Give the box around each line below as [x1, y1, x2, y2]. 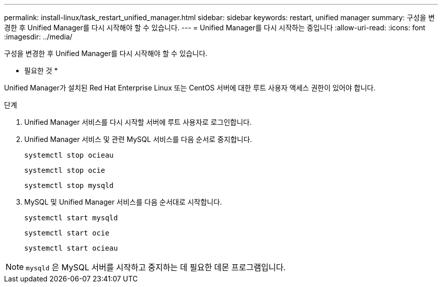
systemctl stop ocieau [24, 151, 114, 159]
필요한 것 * [24, 66, 58, 75]
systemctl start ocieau [24, 244, 118, 252]
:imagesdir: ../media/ [4, 32, 73, 41]
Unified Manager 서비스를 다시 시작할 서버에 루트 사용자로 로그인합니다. [24, 118, 252, 126]
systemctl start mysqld [24, 214, 118, 222]
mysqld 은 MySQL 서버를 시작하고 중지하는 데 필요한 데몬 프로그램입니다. [26, 262, 286, 272]
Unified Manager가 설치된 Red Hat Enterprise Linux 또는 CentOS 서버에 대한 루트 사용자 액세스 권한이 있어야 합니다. [4, 83, 376, 92]
